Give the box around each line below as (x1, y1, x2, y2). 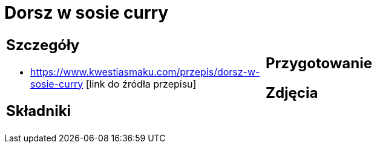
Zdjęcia (266, 83, 318, 101)
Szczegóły (6, 36, 80, 54)
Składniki (6, 101, 71, 120)
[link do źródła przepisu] (85, 77, 197, 90)
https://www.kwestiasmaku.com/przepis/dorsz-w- (30, 65, 260, 78)
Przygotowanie (266, 54, 372, 72)
